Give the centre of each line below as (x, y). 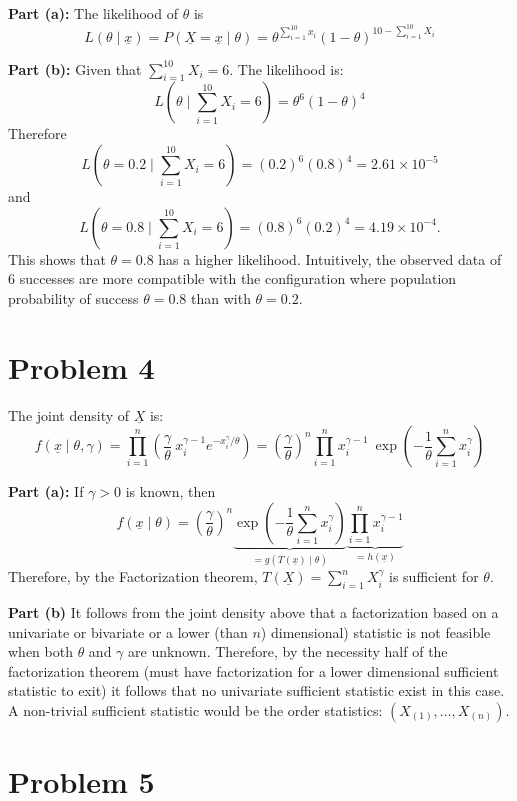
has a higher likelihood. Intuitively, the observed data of (330, 258)
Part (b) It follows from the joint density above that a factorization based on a (253, 611)
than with (221, 297)
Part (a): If (46, 491)
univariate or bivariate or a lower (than (128, 631)
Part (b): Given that (75, 68)
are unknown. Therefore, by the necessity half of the (288, 651)
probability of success (73, 297)
